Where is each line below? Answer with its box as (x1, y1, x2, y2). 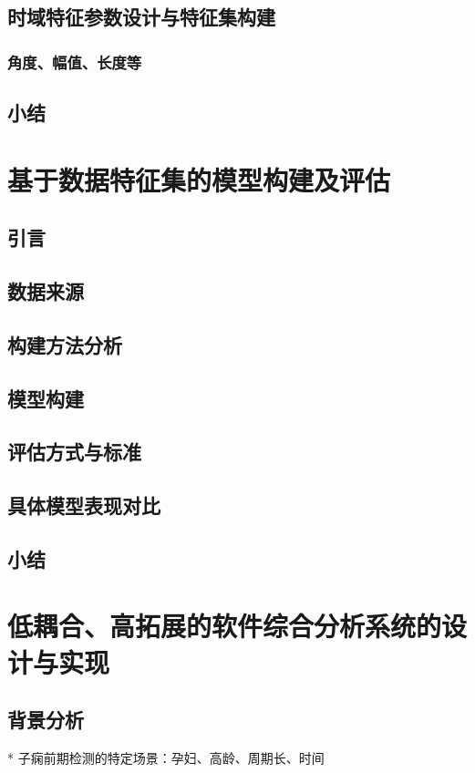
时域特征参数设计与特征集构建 (7, 3, 275, 31)
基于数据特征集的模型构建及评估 (7, 160, 391, 198)
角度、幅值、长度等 (7, 50, 142, 73)
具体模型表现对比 (7, 491, 160, 520)
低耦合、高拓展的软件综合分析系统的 (7, 607, 442, 644)
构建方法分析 (7, 330, 122, 358)
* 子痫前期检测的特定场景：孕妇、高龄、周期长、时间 (7, 748, 325, 768)
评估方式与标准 (7, 438, 141, 466)
